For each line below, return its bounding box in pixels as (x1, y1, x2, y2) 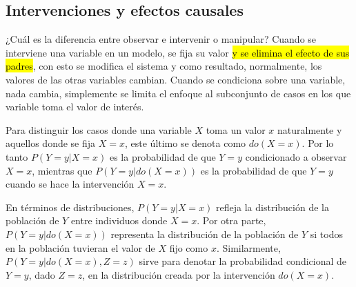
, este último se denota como (124, 136, 246, 150)
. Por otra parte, (197, 213, 266, 228)
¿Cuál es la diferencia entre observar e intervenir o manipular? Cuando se (6, 32, 317, 46)
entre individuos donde (70, 213, 168, 228)
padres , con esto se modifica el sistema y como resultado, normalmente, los (6, 59, 322, 73)
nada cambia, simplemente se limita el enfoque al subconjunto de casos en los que (6, 86, 351, 100)
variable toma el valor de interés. (6, 99, 144, 114)
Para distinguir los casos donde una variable (6, 122, 192, 137)
